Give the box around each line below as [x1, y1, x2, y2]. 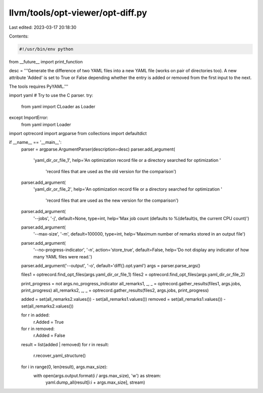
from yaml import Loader [21, 121, 72, 127]
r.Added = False [33, 333, 65, 338]
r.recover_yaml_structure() [33, 353, 86, 358]
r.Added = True [33, 319, 64, 325]
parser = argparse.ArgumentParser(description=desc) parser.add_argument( [21, 146, 175, 152]
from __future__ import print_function [9, 59, 83, 64]
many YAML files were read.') [33, 254, 93, 259]
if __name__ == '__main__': [9, 139, 62, 145]
